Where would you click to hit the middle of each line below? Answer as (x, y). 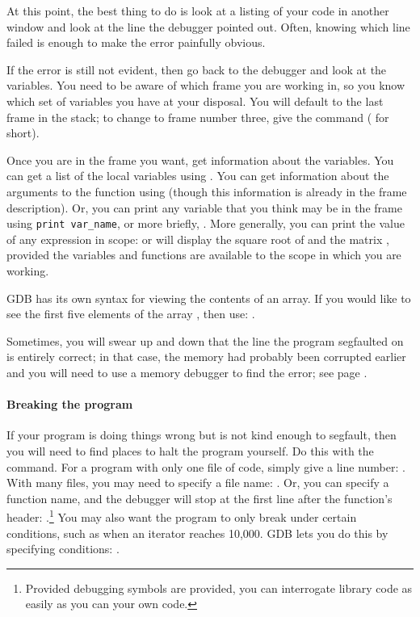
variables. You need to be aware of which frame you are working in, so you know (206, 85)
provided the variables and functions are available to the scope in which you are (204, 255)
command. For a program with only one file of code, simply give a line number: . (206, 466)
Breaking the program (70, 404)
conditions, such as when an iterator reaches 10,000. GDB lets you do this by (197, 533)
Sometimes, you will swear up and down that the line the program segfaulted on (205, 340)
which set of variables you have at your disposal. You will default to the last (195, 101)
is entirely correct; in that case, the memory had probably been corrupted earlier (206, 357)
